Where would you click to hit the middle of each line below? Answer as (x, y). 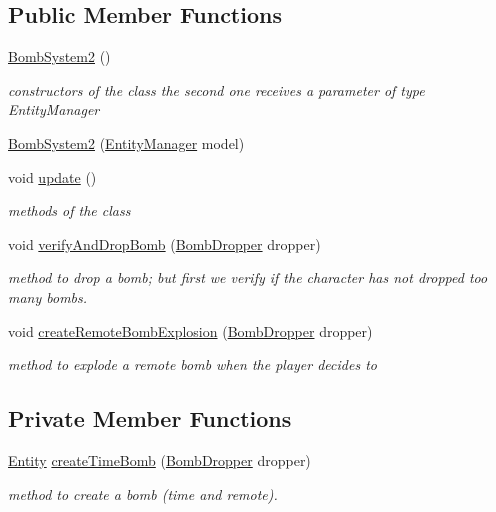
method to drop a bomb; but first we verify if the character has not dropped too (248, 277)
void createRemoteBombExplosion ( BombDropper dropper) (190, 330)
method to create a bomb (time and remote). (143, 493)
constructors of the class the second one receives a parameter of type (216, 89)
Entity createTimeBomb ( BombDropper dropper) (159, 459)
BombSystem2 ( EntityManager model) (126, 142)
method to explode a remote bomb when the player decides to (192, 364)
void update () (52, 176)
